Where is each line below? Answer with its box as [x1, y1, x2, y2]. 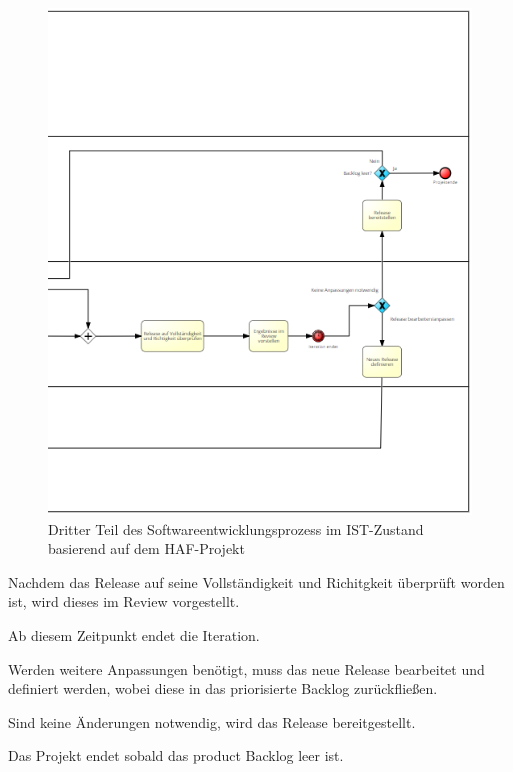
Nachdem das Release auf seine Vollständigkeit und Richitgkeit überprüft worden [8, 571, 505, 592]
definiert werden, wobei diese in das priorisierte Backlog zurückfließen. [8, 678, 438, 699]
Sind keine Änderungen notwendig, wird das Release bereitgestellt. [8, 711, 416, 732]
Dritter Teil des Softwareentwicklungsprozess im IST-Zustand [48, 518, 424, 539]
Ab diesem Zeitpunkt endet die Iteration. [8, 624, 260, 645]
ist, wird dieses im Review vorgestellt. [8, 591, 240, 612]
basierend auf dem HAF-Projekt [48, 538, 245, 559]
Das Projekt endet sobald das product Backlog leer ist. [8, 745, 344, 766]
